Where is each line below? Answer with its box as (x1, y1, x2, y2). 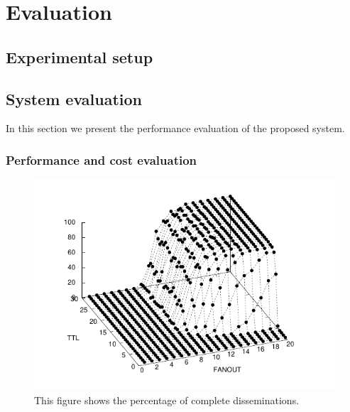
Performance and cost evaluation (6, 151, 197, 168)
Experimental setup (6, 45, 153, 67)
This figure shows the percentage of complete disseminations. (34, 392, 300, 407)
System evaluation (6, 87, 142, 109)
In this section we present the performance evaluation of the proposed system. (6, 121, 345, 136)
